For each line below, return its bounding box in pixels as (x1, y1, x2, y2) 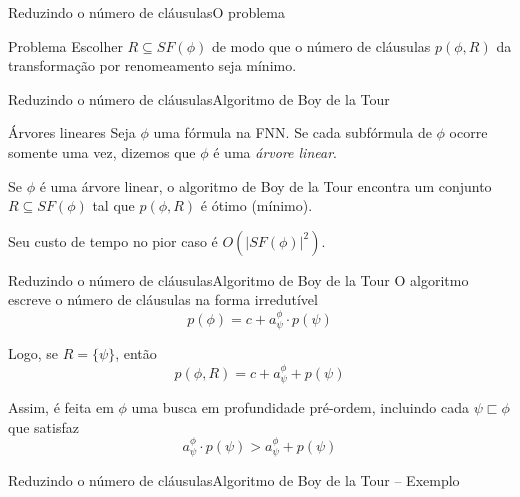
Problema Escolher (8, 35, 123, 56)
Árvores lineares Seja (8, 122, 136, 143)
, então (115, 343, 157, 364)
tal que (92, 195, 135, 216)
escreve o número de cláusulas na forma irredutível (8, 289, 318, 310)
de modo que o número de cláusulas (211, 35, 431, 56)
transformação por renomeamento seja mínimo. (8, 55, 297, 76)
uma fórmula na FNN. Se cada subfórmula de (153, 122, 432, 143)
